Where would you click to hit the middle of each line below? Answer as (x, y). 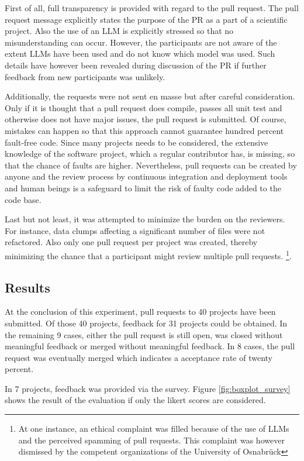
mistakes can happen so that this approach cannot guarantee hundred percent (144, 130)
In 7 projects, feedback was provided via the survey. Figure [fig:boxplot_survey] (148, 388)
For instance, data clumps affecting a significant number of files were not (135, 230)
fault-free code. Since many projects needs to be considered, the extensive (137, 142)
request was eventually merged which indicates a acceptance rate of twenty (139, 357)
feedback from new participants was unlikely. (85, 76)
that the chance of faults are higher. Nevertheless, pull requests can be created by (151, 165)
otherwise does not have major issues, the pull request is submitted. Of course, (146, 119)
